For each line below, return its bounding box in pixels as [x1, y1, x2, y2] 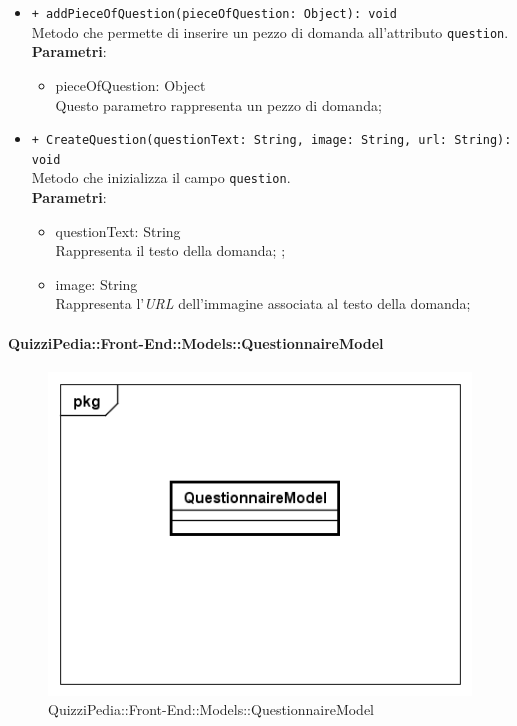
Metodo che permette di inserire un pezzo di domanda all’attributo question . [31, 21, 509, 42]
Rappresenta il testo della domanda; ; [55, 240, 286, 261]
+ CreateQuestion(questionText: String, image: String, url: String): [31, 133, 512, 148]
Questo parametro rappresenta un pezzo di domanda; [55, 94, 382, 115]
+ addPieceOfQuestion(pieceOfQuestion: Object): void [31, 7, 397, 21]
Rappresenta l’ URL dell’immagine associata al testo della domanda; [55, 293, 471, 314]
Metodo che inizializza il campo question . [31, 167, 291, 188]
